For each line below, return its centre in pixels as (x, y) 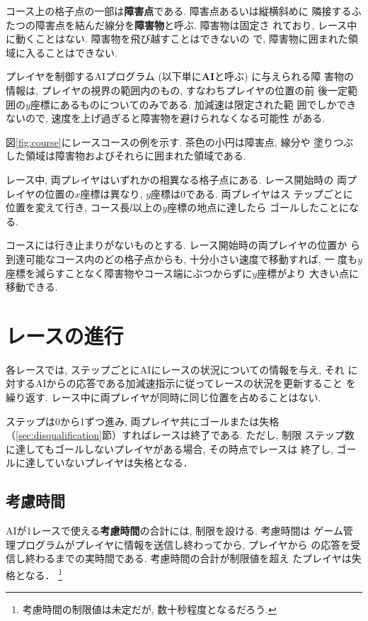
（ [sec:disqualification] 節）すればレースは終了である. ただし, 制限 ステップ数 (180, 435)
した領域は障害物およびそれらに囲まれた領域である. (126, 156)
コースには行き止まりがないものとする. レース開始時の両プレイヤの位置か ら (183, 245)
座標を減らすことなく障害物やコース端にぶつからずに (129, 273)
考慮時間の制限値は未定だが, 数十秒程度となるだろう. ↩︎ (149, 609)
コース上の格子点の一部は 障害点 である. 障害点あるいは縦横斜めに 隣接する (179, 11)
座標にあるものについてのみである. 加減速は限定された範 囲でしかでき (193, 104)
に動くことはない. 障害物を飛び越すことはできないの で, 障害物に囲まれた (177, 39)
